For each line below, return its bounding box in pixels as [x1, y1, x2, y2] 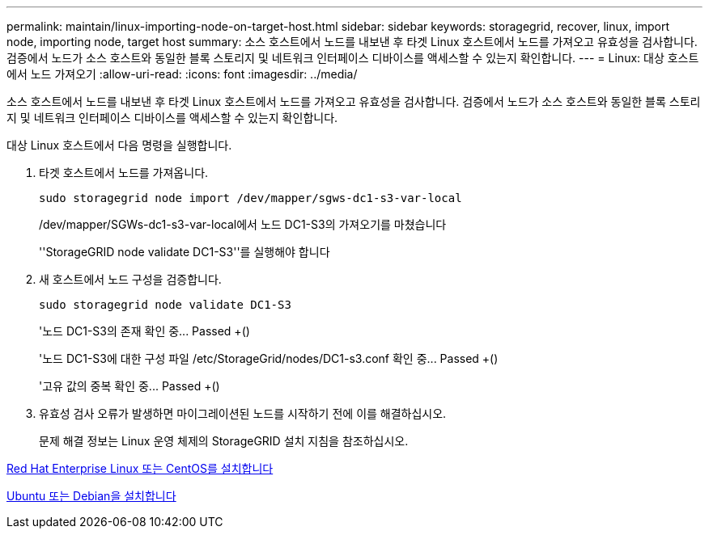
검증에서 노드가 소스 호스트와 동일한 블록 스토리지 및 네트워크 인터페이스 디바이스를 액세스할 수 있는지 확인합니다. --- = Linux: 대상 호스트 [6, 51, 699, 65]
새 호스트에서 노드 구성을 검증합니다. [39, 272, 222, 286]
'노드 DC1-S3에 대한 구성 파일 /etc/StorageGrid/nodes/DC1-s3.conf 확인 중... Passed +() [39, 352, 499, 365]
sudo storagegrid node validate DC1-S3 [39, 298, 291, 311]
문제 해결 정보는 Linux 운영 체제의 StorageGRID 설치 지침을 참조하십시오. [39, 434, 409, 448]
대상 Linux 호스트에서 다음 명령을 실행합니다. [6, 138, 232, 152]
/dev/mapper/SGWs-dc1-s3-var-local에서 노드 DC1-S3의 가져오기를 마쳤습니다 [39, 217, 447, 231]
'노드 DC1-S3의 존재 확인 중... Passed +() [39, 324, 250, 338]
